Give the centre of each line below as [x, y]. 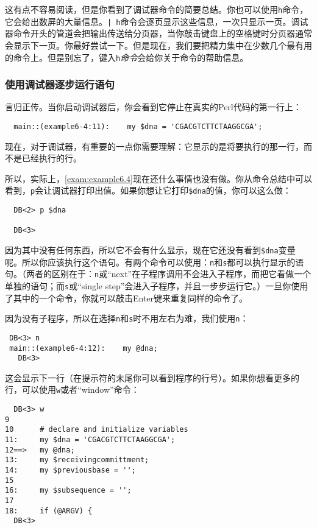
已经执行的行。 [52, 158]
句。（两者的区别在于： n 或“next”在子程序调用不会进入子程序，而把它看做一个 [158, 274]
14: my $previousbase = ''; [70, 470]
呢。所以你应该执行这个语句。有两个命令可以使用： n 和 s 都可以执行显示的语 [155, 262]
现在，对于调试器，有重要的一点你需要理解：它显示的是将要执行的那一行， [154, 146]
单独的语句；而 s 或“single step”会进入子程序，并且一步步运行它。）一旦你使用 [157, 286]
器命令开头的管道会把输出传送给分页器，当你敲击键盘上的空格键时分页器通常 [158, 33]
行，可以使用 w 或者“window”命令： [72, 389]
